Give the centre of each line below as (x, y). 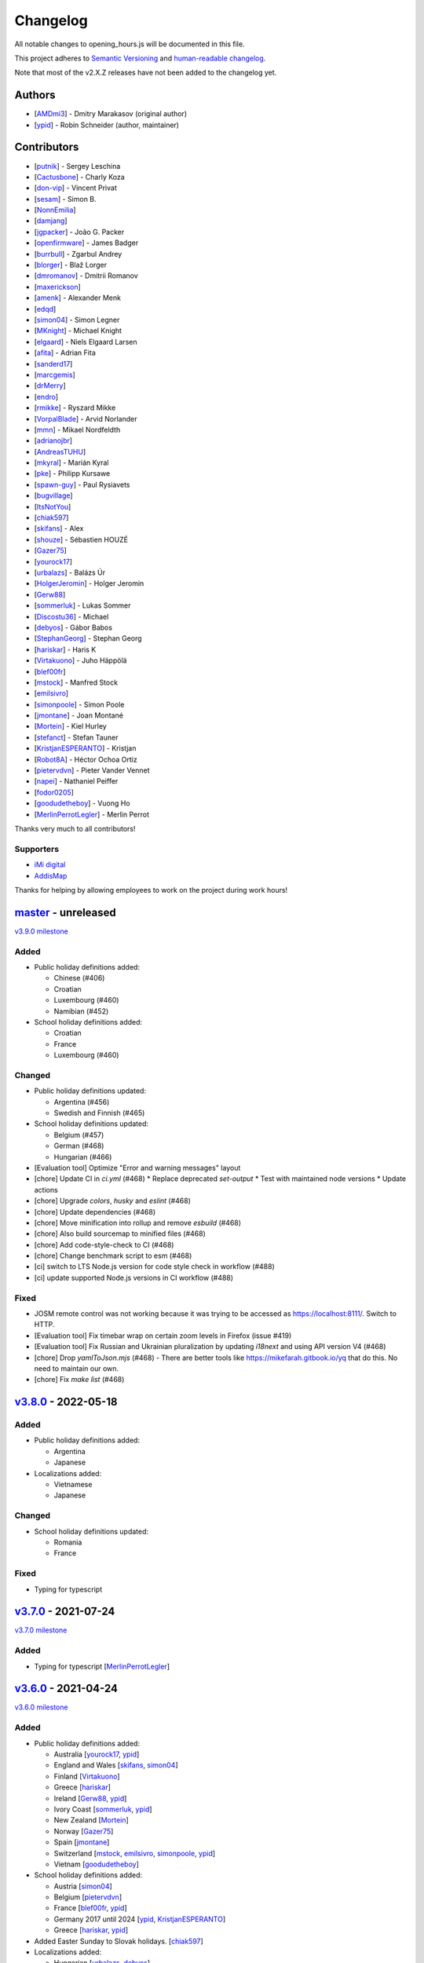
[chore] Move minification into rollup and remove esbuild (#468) (138, 1223)
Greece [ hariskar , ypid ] (91, 1930)
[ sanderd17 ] (53, 364)
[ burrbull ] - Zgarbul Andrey (78, 254)
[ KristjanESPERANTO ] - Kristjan (85, 748)
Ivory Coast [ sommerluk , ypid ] (103, 1809)
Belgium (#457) (79, 1135)
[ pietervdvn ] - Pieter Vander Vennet (92, 770)
